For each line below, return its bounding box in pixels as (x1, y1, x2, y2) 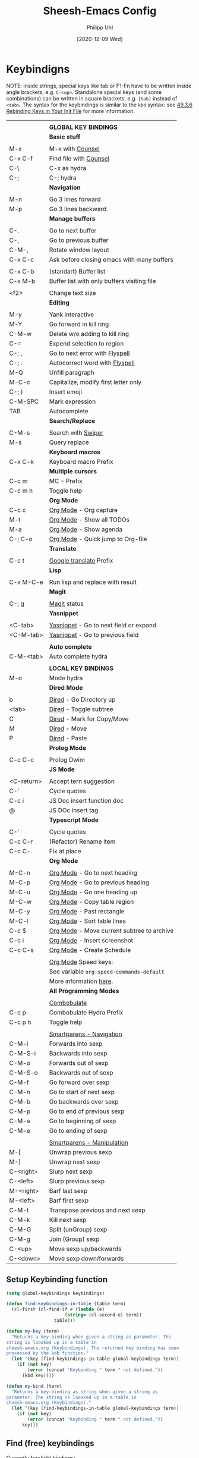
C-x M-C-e (9, 578, 43, 586)
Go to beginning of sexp (49, 1117, 116, 1125)
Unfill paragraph (49, 368, 94, 376)
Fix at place (49, 847, 81, 855)
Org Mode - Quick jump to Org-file (49, 535, 147, 543)
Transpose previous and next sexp (49, 1206, 146, 1214)
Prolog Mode (49, 743, 86, 752)
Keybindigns (6, 62, 70, 76)
